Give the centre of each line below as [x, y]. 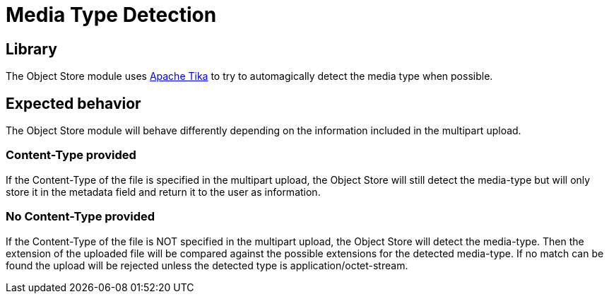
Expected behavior [73, 103]
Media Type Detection [111, 15]
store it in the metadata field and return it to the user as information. [163, 192]
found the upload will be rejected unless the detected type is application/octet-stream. [207, 265]
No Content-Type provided [81, 217]
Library [31, 49]
